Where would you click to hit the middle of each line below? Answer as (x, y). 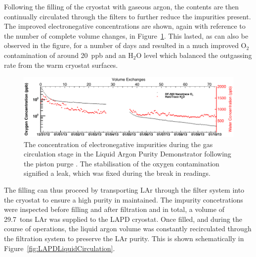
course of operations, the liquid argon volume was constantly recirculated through (128, 229)
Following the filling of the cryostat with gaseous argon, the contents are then (122, 6)
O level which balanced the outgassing (194, 55)
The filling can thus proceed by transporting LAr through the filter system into (124, 190)
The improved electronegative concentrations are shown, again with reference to (125, 26)
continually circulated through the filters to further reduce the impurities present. (128, 16)
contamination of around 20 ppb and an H (69, 55)
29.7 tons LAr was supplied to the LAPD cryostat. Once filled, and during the (123, 219)
